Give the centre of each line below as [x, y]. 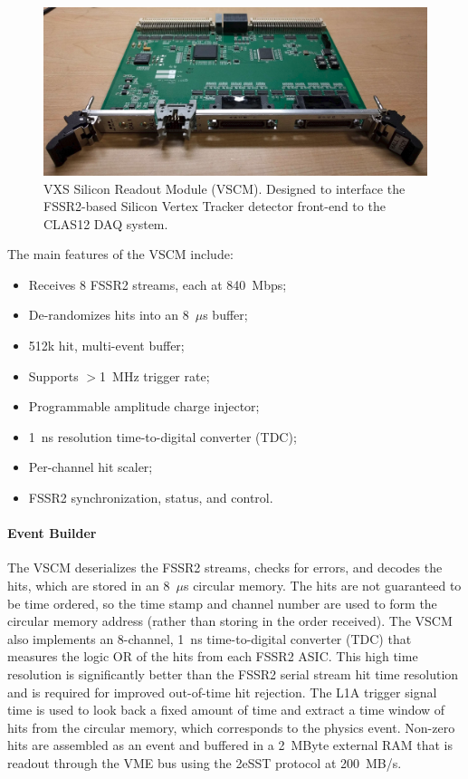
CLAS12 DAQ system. [106, 223]
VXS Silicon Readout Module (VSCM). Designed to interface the [224, 188]
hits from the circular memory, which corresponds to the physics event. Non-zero [231, 727]
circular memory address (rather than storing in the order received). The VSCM [230, 621]
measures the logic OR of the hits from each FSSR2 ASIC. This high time [213, 656]
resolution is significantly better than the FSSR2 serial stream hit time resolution [233, 673]
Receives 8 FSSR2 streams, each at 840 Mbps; [158, 284]
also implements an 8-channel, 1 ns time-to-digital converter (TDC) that [210, 638]
